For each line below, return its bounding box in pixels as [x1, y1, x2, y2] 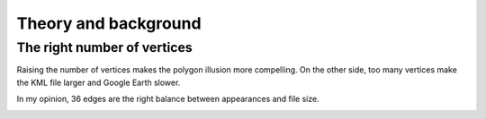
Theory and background [16, 13, 202, 33]
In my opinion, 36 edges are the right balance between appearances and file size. [16, 94, 319, 105]
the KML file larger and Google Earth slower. [16, 77, 181, 88]
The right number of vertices [16, 39, 193, 55]
